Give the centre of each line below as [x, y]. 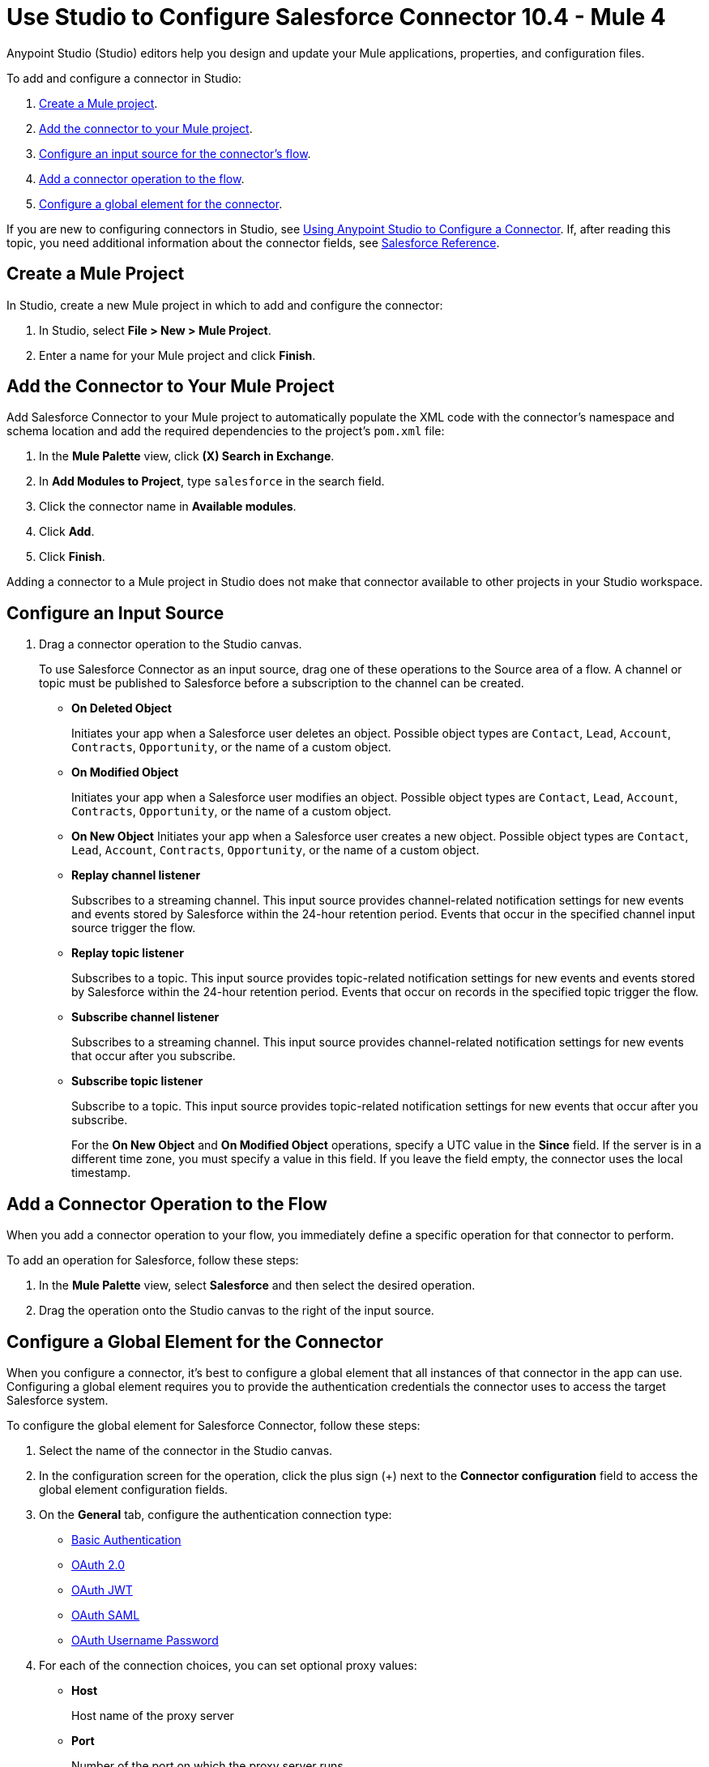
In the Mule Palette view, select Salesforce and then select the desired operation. [257, 1286]
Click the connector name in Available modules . [168, 507]
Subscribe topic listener [137, 1081]
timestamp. [101, 1173]
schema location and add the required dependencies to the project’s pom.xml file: [226, 431]
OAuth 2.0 [98, 1564]
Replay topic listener [128, 953]
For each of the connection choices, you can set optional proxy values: [228, 1665]
